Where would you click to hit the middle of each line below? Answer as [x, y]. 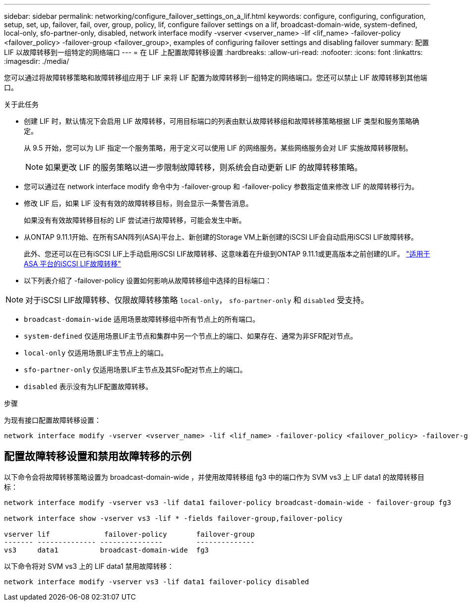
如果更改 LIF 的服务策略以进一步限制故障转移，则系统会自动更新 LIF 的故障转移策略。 [204, 167]
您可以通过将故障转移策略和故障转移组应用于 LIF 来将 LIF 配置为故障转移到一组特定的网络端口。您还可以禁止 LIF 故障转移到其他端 [216, 77]
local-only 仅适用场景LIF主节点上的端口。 [96, 353]
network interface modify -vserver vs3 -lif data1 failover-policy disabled [157, 581]
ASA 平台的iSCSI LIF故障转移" [72, 264]
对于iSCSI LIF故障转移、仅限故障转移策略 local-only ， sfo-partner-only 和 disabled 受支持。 [197, 300]
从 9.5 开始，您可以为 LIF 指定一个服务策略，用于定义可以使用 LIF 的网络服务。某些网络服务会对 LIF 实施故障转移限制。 [218, 148]
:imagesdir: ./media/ [37, 61]
